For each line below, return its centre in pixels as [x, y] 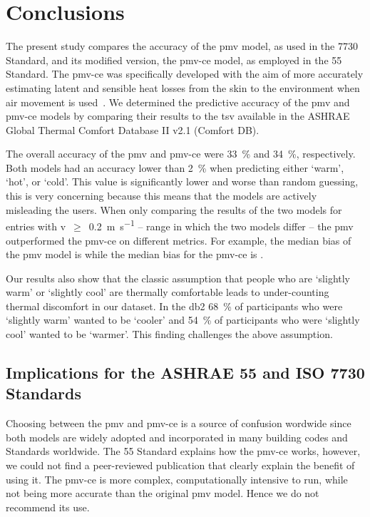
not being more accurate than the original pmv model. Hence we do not [163, 493]
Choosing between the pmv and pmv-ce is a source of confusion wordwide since [179, 423]
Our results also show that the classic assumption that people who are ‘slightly [178, 278]
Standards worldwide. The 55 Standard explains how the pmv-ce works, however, [183, 451]
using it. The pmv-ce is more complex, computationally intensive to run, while [177, 479]
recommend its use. [48, 507]
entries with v [36, 226]
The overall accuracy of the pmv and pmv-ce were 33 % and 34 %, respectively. [181, 154]
